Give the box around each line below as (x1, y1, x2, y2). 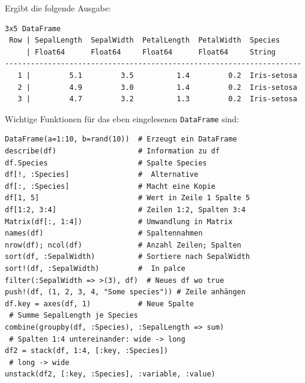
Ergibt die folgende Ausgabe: (5, 2, 111, 14)
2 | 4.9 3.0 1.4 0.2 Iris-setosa (17, 83, 297, 92)
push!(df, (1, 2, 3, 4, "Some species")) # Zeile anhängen (5, 288, 246, 297)
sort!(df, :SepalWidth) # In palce (5, 264, 186, 273)
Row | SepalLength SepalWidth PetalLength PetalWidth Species (9, 36, 280, 45)
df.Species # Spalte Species (5, 158, 207, 167)
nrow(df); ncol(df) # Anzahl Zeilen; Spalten (5, 240, 241, 249)
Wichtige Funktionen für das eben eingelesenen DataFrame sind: (5, 112, 240, 125)
